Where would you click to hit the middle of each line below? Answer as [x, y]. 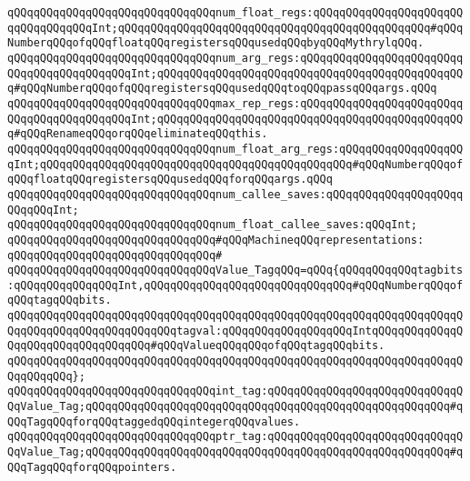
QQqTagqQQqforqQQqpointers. [92, 467]
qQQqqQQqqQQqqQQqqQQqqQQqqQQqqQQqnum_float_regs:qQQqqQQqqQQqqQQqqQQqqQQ [235, 13]
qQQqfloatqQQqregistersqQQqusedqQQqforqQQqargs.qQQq [170, 180]
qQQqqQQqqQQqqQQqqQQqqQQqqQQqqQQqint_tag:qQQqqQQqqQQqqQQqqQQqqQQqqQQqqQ [235, 391]
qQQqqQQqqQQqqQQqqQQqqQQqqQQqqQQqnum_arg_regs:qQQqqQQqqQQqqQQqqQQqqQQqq [235, 58]
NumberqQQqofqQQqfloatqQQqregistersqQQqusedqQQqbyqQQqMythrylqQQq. [216, 43]
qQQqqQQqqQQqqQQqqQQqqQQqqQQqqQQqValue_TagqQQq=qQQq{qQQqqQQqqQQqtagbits [235, 271]
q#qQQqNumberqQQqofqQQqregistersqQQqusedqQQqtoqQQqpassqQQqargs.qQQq [222, 89]
